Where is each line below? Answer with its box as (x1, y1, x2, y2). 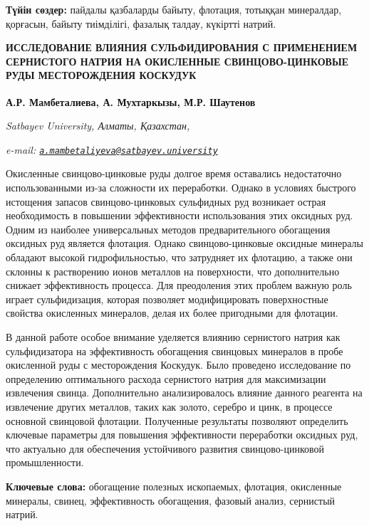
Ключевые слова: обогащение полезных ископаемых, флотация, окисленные (6, 478, 342, 493)
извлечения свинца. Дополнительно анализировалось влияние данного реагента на (6, 385, 363, 400)
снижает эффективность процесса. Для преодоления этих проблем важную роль (6, 278, 352, 293)
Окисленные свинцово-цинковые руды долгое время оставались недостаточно (6, 166, 342, 181)
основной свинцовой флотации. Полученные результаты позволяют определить (6, 413, 348, 428)
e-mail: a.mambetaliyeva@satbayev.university (6, 142, 218, 157)
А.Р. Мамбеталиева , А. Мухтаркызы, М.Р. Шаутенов (6, 94, 256, 109)
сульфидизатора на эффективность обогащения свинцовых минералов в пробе (6, 343, 343, 358)
